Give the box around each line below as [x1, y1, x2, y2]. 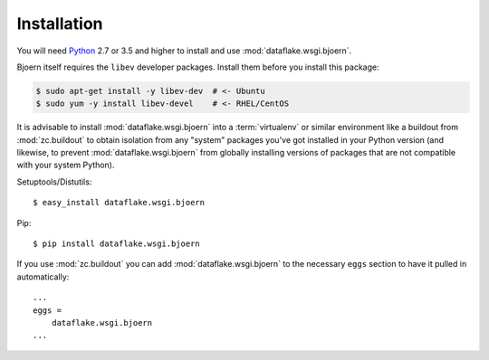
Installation [16, 14, 103, 33]
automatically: [16, 271, 70, 282]
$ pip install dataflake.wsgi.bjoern [33, 239, 201, 249]
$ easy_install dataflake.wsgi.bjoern [33, 197, 206, 208]
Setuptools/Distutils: [16, 176, 92, 187]
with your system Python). [16, 159, 115, 171]
